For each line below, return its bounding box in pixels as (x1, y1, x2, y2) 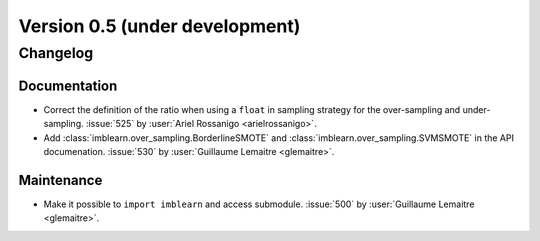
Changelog (18, 44, 94, 62)
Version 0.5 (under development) (18, 15, 301, 37)
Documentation (18, 77, 118, 94)
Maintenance (18, 171, 103, 189)
